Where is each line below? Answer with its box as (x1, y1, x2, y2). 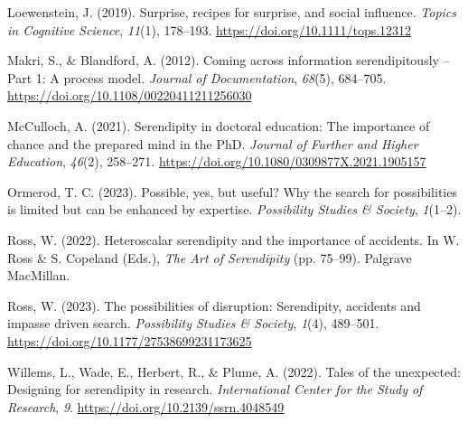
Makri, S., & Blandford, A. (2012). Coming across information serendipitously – (7, 51, 450, 70)
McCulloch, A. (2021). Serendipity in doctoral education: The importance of (7, 116, 430, 135)
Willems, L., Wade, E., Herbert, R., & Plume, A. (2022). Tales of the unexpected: (7, 362, 461, 381)
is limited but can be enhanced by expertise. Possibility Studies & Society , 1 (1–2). (7, 200, 462, 219)
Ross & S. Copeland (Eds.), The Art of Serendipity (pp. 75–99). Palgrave (7, 248, 412, 267)
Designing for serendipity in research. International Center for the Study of (7, 380, 423, 399)
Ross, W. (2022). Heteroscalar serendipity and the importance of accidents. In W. (7, 230, 460, 249)
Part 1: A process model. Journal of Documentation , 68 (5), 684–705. (7, 68, 387, 87)
